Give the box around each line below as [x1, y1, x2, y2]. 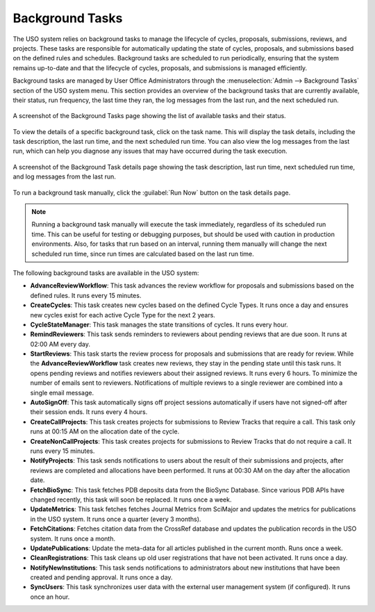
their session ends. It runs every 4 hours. [30, 408, 148, 416]
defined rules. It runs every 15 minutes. [30, 291, 142, 299]
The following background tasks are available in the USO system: [12, 268, 199, 277]
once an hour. [30, 593, 70, 601]
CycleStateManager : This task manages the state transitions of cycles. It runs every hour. [30, 320, 288, 329]
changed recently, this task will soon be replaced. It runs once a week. [30, 495, 232, 504]
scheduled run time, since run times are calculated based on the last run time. [31, 249, 255, 258]
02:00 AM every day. [30, 340, 90, 348]
